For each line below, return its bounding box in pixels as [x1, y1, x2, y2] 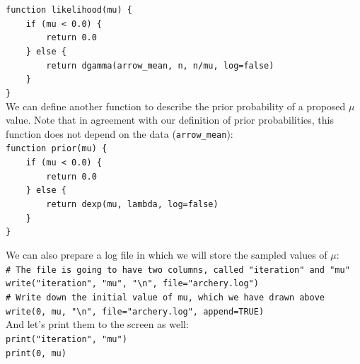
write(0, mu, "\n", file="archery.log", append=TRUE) [6, 306, 265, 317]
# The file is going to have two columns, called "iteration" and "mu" [6, 264, 350, 275]
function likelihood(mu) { [6, 5, 132, 15]
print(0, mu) [6, 348, 66, 358]
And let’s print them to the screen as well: [6, 317, 189, 331]
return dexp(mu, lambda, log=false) [46, 199, 219, 210]
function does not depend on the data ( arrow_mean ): [6, 126, 233, 141]
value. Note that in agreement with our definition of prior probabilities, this [6, 112, 334, 127]
